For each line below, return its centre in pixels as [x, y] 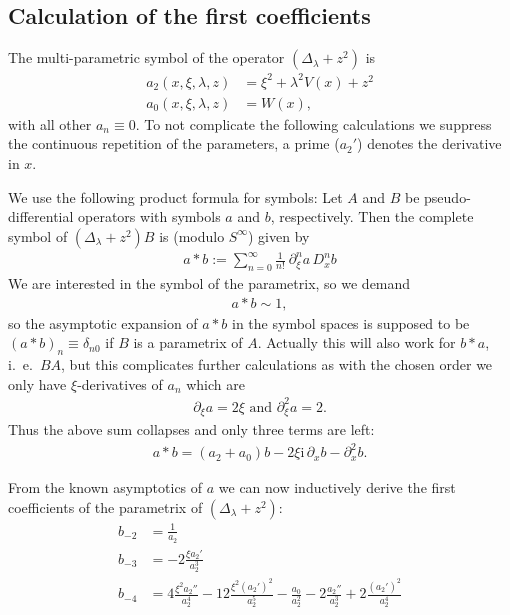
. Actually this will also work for [356, 342]
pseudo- [447, 196]
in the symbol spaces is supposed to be [351, 322]
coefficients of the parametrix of [105, 506]
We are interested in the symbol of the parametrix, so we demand [209, 283]
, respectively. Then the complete [372, 216]
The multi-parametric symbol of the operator [146, 57]
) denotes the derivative [429, 143]
